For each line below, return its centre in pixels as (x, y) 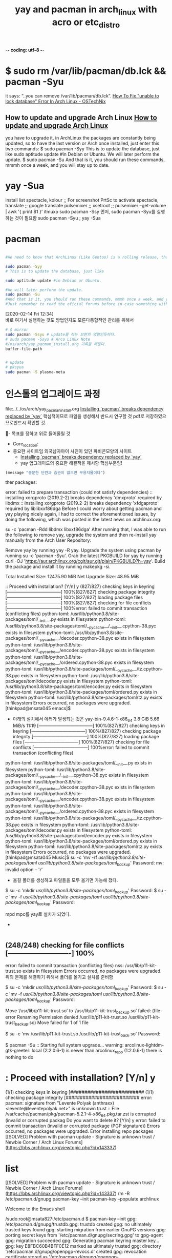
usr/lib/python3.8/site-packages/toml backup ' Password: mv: (101, 863)
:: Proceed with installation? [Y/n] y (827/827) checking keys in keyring (80, 586)
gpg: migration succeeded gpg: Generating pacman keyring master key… (82, 1241)
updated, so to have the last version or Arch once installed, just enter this (82, 143)
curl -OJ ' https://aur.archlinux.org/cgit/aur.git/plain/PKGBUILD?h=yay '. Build (85, 561)
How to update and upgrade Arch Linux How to (81, 117)
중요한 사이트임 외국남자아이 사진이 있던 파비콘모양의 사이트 (72, 451)
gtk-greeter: (18, 1050)
